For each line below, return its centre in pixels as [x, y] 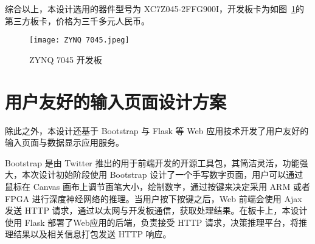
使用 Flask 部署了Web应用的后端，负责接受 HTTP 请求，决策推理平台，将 [152, 222]
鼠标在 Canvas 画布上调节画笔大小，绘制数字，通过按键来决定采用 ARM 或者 [157, 186]
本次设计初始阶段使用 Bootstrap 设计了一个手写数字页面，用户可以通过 [162, 175]
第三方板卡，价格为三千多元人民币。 [77, 20]
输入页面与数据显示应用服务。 [64, 142]
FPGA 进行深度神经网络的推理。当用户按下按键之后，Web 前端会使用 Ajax [154, 198]
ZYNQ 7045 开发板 [66, 59]
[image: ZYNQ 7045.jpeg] [79, 40]
